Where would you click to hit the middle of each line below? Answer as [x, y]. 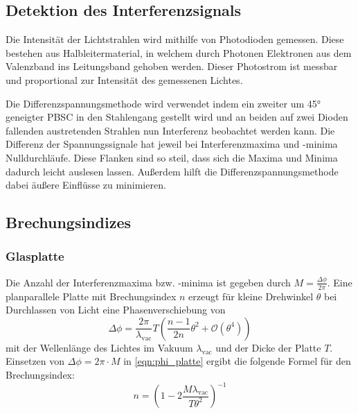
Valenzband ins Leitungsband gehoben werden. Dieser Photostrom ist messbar [172, 66]
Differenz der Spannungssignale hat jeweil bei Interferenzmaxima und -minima [172, 144]
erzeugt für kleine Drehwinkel [251, 296]
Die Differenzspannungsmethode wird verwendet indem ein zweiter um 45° [163, 103]
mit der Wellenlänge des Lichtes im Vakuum [99, 347]
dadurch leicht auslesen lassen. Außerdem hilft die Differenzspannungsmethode [172, 171]
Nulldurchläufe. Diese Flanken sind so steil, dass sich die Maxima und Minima [172, 157]
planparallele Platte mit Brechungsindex [91, 296]
